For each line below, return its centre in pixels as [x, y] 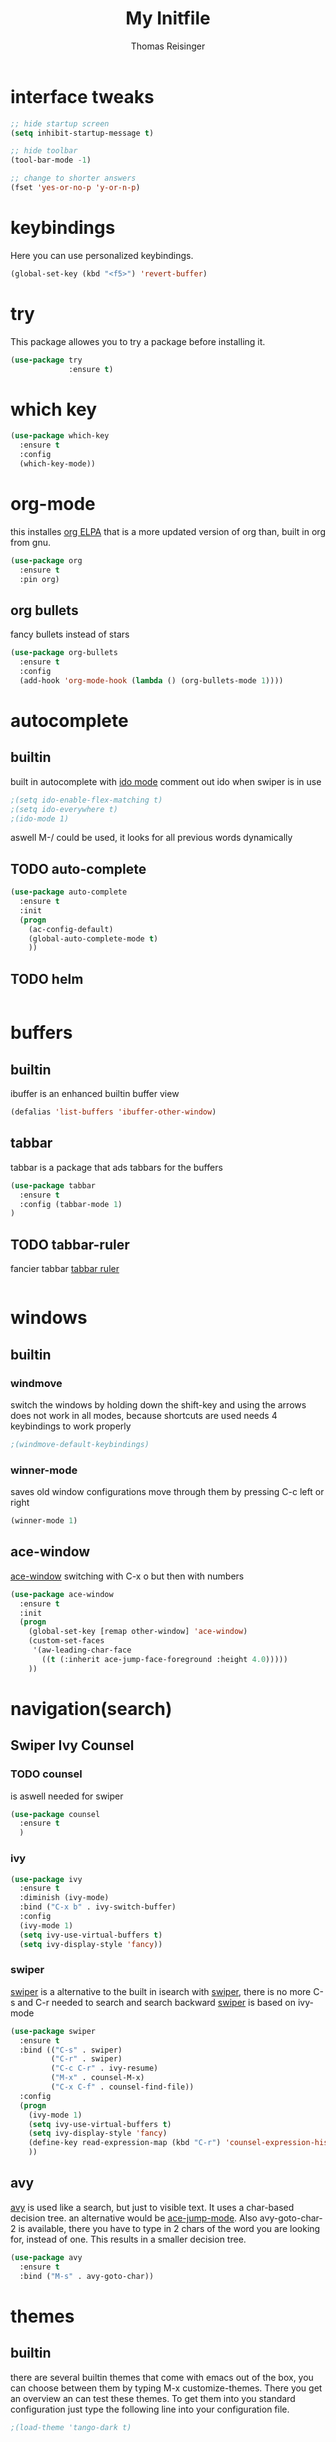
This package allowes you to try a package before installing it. [138, 341]
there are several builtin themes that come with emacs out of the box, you [162, 2377]
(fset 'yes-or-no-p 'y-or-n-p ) [75, 188]
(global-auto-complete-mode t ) [93, 938]
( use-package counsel [55, 1814]
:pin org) [39, 579]
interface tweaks [82, 96]
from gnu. [30, 542]
